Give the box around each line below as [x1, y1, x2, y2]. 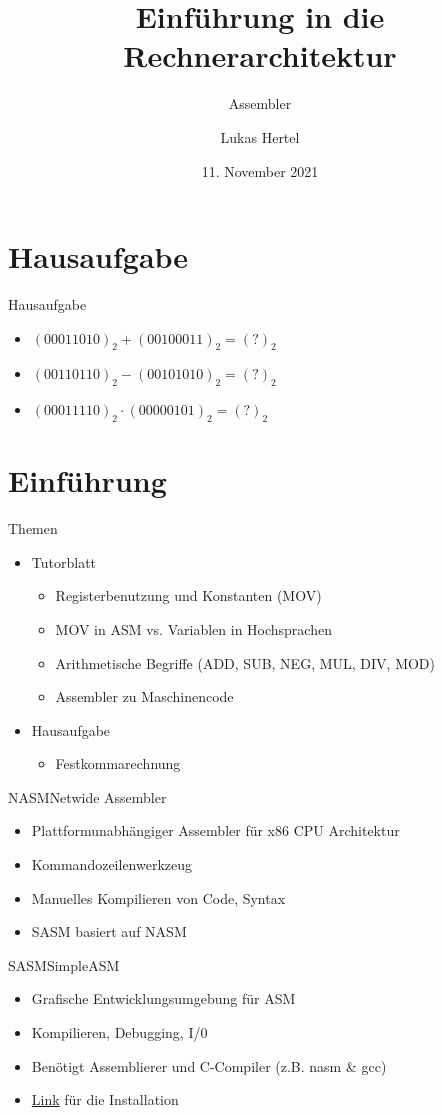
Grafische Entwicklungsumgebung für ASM [31, 988, 296, 1009]
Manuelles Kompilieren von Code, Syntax [31, 887, 286, 908]
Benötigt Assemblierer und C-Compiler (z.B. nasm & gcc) [31, 1055, 387, 1076]
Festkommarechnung [55, 753, 181, 774]
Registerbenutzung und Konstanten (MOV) [55, 585, 322, 606]
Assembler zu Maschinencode [55, 686, 234, 707]
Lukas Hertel [220, 126, 300, 147]
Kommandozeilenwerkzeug [31, 854, 193, 875]
